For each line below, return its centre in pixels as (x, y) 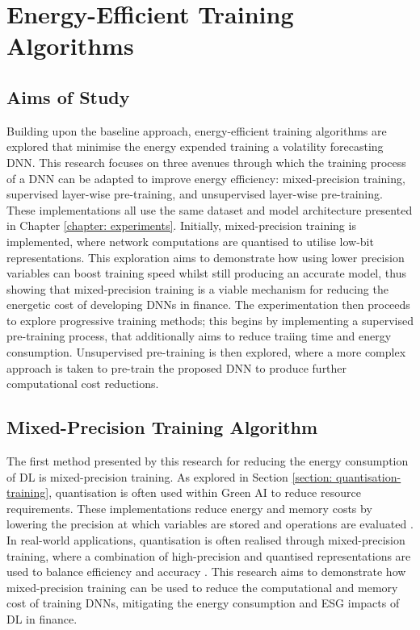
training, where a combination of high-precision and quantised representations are (209, 555)
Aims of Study (68, 96)
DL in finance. (42, 619)
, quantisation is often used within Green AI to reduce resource (205, 492)
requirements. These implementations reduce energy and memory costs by (189, 508)
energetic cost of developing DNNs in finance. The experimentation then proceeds (208, 305)
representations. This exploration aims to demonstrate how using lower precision (206, 257)
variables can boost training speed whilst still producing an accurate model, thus (206, 273)
